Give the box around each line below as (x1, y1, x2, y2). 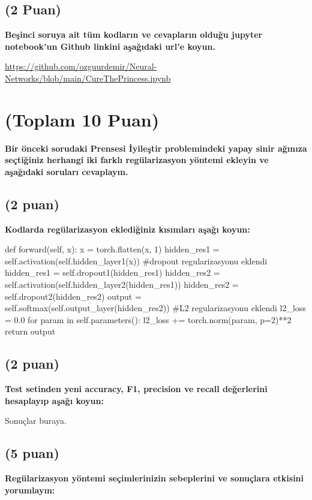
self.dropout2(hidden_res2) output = (5, 290, 142, 302)
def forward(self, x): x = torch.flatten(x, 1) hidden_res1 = (5, 243, 220, 255)
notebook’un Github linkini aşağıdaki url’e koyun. (5, 40, 215, 52)
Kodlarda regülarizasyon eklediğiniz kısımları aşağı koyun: (5, 222, 250, 235)
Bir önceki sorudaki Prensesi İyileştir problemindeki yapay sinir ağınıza (5, 141, 307, 154)
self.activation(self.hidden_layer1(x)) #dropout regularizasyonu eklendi (5, 254, 268, 267)
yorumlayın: (5, 483, 55, 496)
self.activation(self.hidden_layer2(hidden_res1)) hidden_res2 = (5, 278, 239, 291)
